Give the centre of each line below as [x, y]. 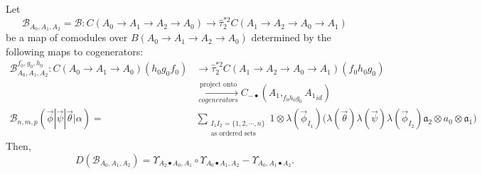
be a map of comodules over [67, 37]
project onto [219, 85]
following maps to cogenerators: [75, 51]
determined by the [291, 37]
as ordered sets [233, 133]
